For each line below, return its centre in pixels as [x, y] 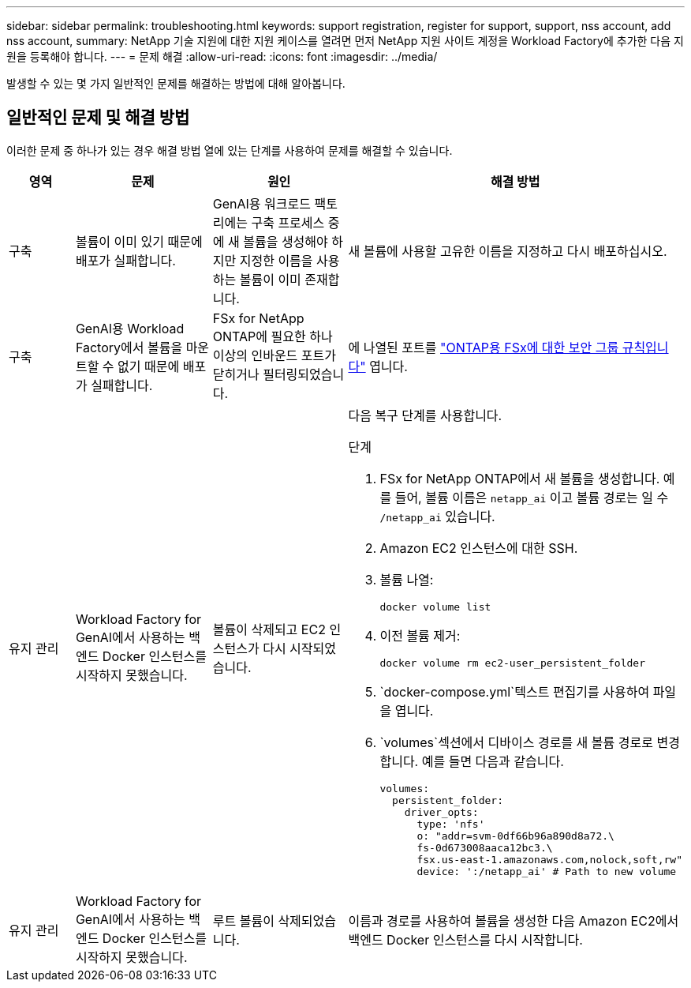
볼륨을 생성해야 [286, 241]
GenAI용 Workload [130, 328]
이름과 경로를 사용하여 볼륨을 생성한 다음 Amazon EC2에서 [514, 920]
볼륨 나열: [407, 579]
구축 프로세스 [288, 222]
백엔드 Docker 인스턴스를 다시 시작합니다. [465, 939]
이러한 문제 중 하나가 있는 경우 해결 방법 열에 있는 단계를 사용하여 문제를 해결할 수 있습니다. [230, 150]
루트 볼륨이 [243, 920]
